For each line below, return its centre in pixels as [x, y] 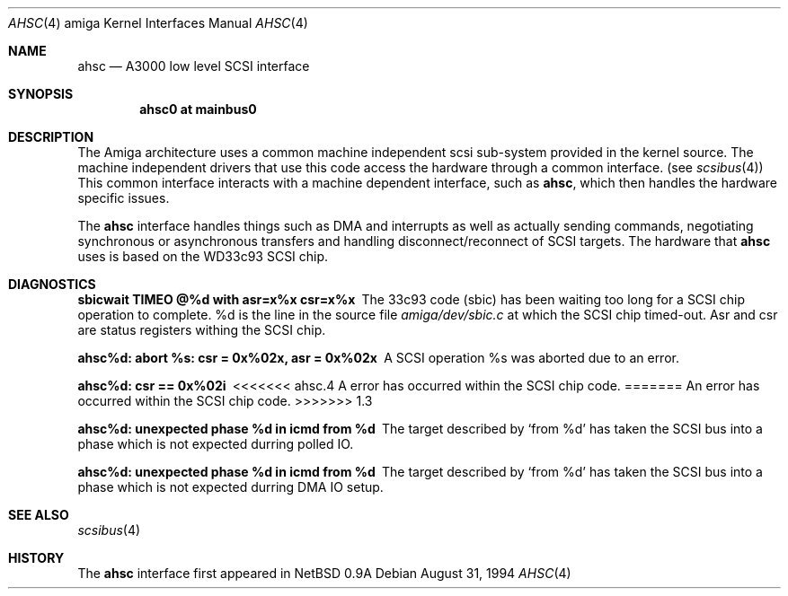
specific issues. [124, 198]
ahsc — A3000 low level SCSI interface [194, 66]
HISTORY [36, 558]
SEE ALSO [39, 515]
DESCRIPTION [51, 137]
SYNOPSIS [41, 94]
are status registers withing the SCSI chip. [202, 330]
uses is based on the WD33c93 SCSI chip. [203, 256]
